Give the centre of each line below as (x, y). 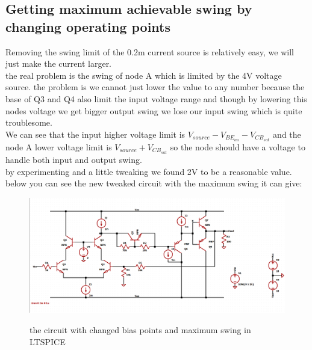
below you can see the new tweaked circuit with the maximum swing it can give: (154, 183)
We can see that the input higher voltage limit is (95, 134)
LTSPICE (48, 341)
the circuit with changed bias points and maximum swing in (140, 330)
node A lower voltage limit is (59, 146)
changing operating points (88, 26)
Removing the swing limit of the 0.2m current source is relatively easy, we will (150, 51)
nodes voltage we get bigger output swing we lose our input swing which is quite (154, 110)
